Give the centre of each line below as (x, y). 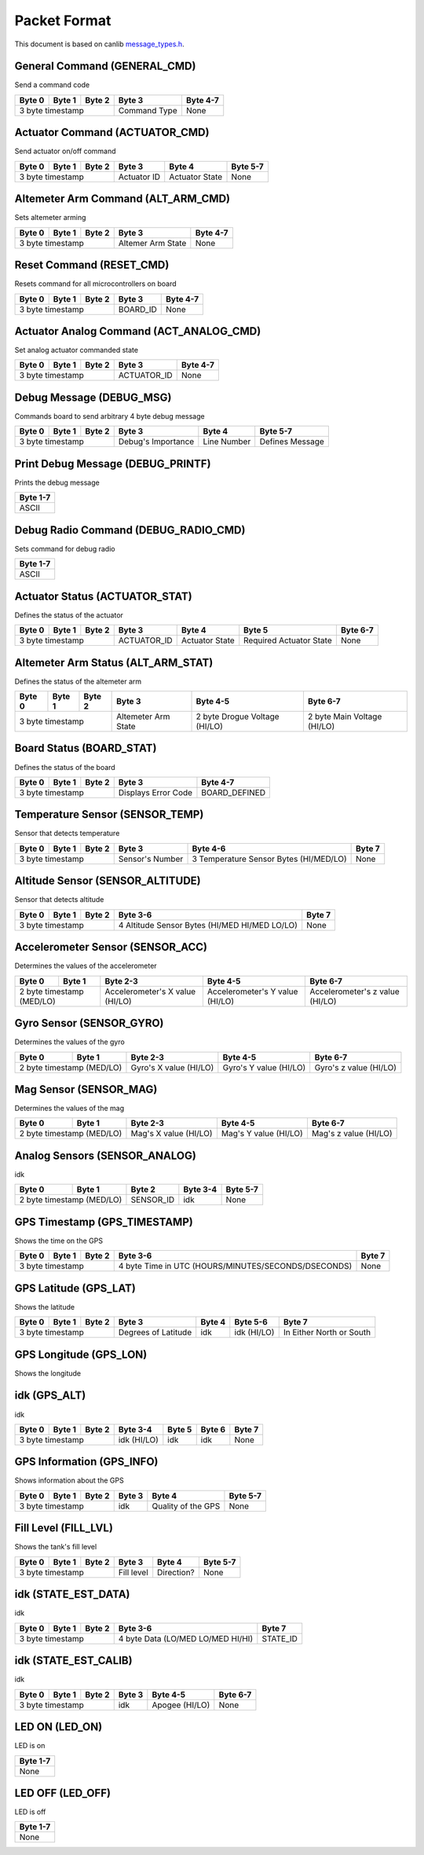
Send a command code (52, 85)
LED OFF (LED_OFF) (63, 1793)
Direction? (176, 1572)
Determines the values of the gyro (69, 1042)
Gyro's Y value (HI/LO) (264, 1067)
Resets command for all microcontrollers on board (95, 284)
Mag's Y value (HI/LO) (262, 1134)
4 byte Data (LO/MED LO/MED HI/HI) (186, 1638)
